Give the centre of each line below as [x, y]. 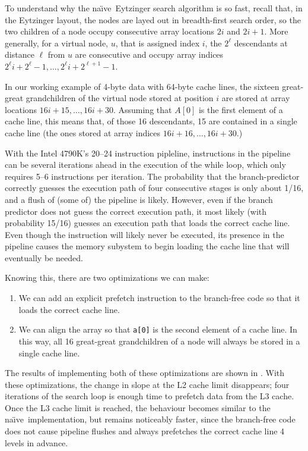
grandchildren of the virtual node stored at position [120, 98]
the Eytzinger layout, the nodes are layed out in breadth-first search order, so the [153, 19]
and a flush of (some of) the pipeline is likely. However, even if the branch [139, 199]
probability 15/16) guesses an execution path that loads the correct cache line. [147, 223]
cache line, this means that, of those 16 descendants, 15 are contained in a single [151, 121]
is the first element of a [241, 109]
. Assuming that [142, 109]
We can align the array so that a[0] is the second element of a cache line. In [158, 329]
